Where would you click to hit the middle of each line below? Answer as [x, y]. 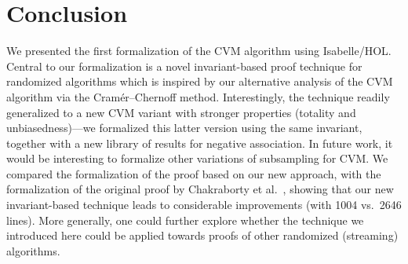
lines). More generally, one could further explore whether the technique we [185, 220]
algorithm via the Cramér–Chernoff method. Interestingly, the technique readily [198, 96]
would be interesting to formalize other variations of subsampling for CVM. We [197, 158]
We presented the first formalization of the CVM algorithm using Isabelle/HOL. [199, 51]
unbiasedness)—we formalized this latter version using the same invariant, [184, 128]
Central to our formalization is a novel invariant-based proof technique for [184, 66]
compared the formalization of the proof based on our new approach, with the [194, 173]
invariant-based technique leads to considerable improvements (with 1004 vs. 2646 [204, 205]
